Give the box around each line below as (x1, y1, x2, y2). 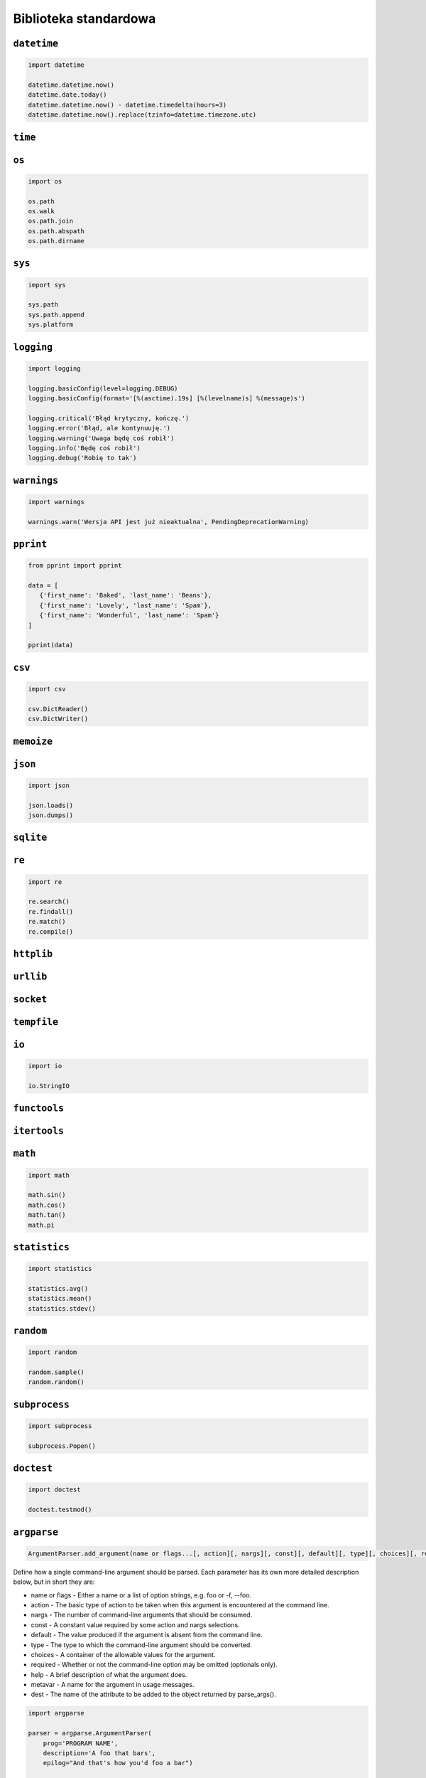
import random (28, 1348, 77, 1356)
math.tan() (28, 1211, 66, 1219)
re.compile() (28, 927, 74, 935)
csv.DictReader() (28, 705, 89, 713)
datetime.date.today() (28, 91, 107, 99)
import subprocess (28, 1422, 92, 1430)
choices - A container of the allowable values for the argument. (31, 1650, 216, 1659)
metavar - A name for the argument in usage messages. (31, 1681, 195, 1689)
